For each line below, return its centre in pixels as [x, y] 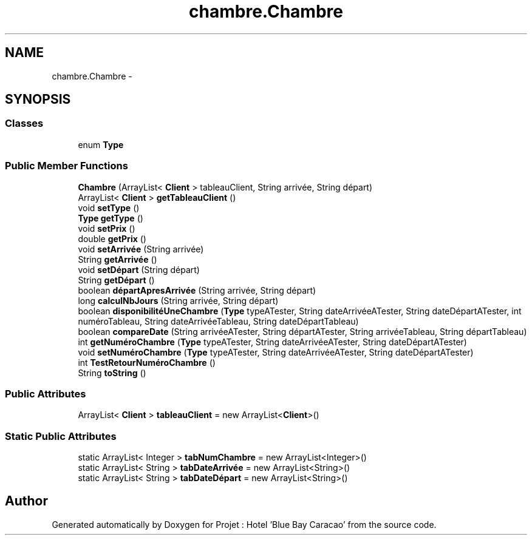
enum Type [101, 144]
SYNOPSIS [38, 100]
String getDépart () [116, 280]
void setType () [109, 208]
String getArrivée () [118, 259]
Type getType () [111, 218]
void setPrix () [107, 228]
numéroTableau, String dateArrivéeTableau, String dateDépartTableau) [218, 321]
